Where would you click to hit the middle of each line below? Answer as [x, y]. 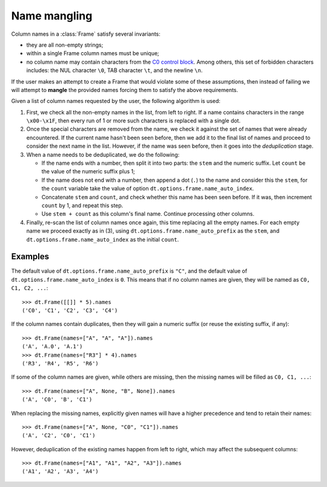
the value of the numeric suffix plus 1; [88, 171]
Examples [30, 257]
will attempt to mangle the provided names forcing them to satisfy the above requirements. [125, 90]
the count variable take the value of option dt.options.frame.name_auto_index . [148, 188]
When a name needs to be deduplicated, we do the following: [103, 154]
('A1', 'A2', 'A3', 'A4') [61, 472]
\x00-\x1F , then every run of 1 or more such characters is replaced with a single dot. [134, 121]
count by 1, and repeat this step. [82, 205]
